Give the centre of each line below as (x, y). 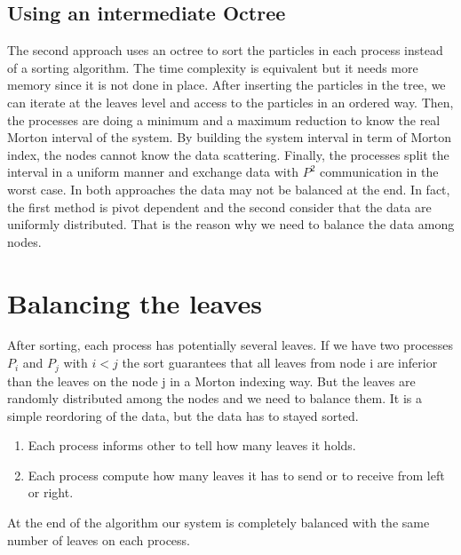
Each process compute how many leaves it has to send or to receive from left (236, 475)
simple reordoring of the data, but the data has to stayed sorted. (183, 415)
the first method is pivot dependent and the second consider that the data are (219, 206)
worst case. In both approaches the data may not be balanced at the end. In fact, (229, 189)
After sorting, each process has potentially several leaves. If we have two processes (230, 345)
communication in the (379, 172)
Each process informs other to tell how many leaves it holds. (192, 445)
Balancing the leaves (135, 302)
